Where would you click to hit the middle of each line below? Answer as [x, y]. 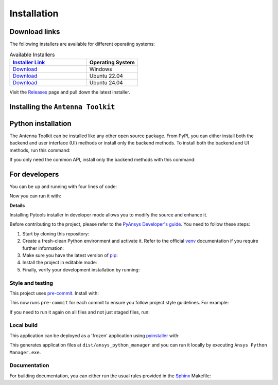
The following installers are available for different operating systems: [82, 44]
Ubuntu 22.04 [106, 76]
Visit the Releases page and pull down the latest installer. [70, 92]
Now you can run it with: [35, 196]
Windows [101, 69]
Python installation [40, 123]
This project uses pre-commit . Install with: [54, 293]
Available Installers [32, 54]
